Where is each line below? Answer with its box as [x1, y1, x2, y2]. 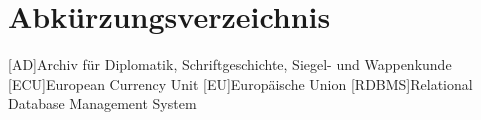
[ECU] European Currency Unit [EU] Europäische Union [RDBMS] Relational [8, 73, 473, 94]
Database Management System [8, 93, 197, 114]
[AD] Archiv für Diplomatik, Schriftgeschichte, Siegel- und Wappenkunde [8, 54, 452, 75]
